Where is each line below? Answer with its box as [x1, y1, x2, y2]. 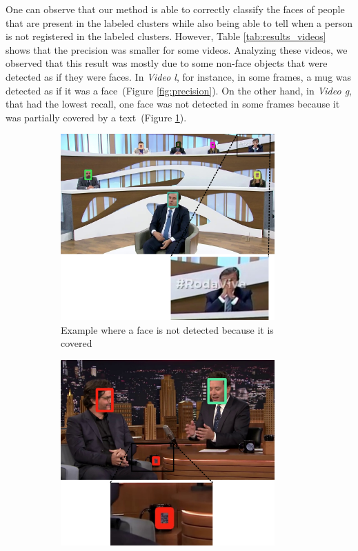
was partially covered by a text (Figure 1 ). [6, 110, 187, 124]
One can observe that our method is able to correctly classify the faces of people [6, 2, 345, 16]
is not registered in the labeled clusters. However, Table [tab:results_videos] [6, 29, 326, 43]
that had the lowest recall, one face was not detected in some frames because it [6, 97, 340, 111]
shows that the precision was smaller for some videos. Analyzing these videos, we [6, 42, 348, 57]
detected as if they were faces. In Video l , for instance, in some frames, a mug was [6, 69, 352, 83]
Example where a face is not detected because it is [61, 322, 274, 337]
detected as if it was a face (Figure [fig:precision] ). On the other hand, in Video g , [6, 83, 352, 97]
